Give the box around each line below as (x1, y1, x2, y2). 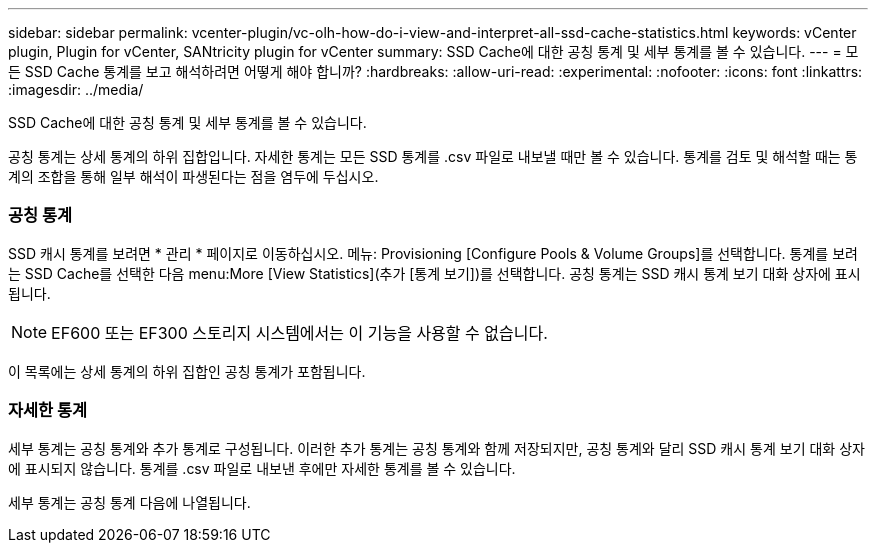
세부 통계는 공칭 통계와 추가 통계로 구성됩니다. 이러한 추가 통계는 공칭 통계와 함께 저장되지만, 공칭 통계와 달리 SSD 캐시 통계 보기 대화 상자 (8, 439, 865, 457)
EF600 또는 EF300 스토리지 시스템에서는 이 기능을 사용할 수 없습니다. (51, 322, 548, 343)
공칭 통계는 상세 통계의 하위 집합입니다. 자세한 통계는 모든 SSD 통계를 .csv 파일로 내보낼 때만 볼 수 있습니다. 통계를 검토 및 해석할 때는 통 (8, 148, 858, 165)
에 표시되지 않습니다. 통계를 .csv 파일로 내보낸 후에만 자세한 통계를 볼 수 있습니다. (8, 459, 516, 477)
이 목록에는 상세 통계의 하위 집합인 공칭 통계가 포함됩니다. (8, 362, 366, 380)
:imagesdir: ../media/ (8, 81, 144, 98)
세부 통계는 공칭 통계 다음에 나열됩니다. (8, 493, 251, 511)
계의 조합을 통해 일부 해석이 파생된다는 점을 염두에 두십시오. (8, 168, 379, 185)
